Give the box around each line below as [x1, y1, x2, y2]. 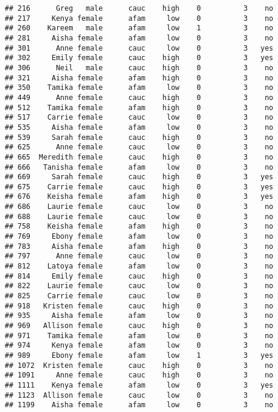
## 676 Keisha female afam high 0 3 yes [5, 192, 274, 201]
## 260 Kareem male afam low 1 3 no [5, 24, 274, 33]
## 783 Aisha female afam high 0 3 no [5, 242, 274, 251]
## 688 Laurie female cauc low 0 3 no [5, 212, 274, 221]
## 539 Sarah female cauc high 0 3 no [5, 133, 274, 142]
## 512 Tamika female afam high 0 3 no [5, 103, 274, 112]
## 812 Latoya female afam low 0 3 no [5, 262, 274, 271]
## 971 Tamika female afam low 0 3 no [5, 331, 274, 340]
